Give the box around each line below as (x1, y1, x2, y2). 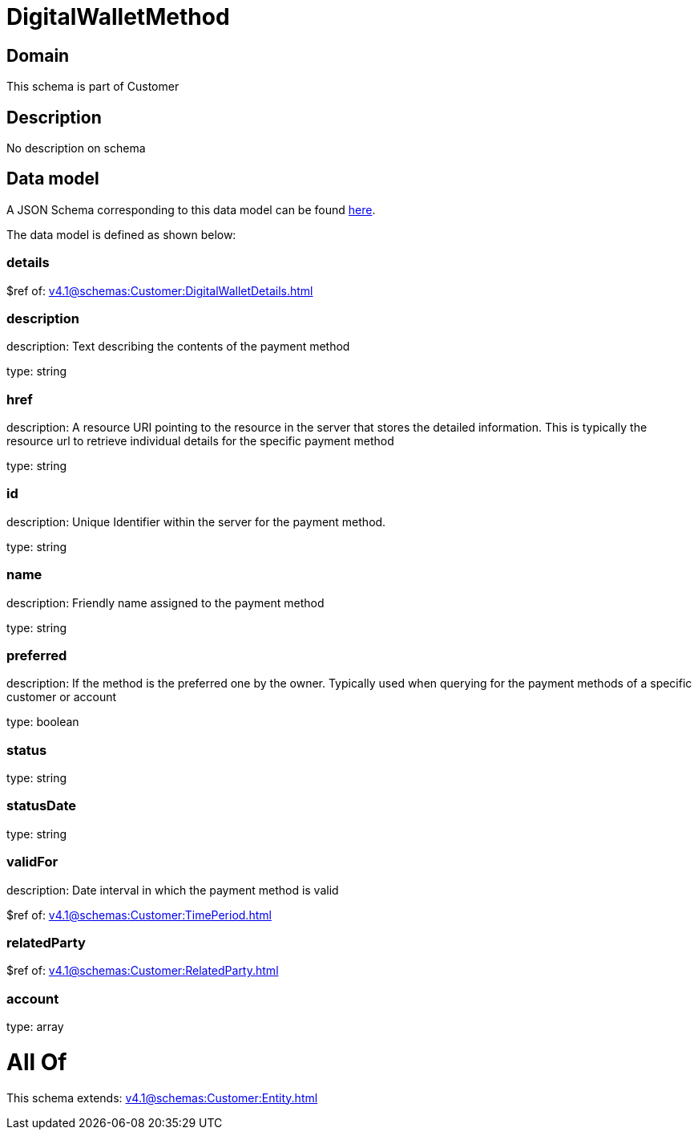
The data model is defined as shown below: (6, 227, 236, 241)
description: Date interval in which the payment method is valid (6, 882, 339, 897)
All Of (6, 1048, 67, 1076)
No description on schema (6, 141, 146, 156)
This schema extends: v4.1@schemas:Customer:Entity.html (6, 1090, 318, 1105)
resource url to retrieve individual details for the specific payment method (6, 434, 394, 448)
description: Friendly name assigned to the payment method (6, 595, 325, 610)
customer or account (6, 690, 117, 704)
